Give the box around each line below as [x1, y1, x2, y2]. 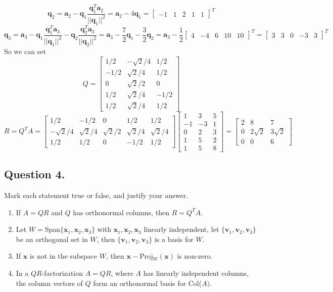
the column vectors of [16, 277, 83, 288]
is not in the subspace [29, 251, 98, 261]
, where [111, 268, 133, 278]
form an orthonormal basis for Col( [93, 277, 202, 288]
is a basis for [154, 233, 194, 244]
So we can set [4, 46, 46, 57]
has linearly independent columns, [143, 268, 249, 278]
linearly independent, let [144, 224, 219, 234]
